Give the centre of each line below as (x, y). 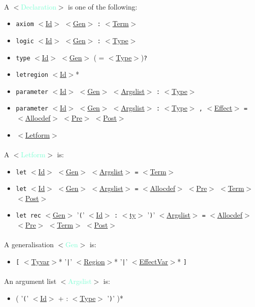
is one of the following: (102, 6)
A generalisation (29, 244)
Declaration (39, 6)
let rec (28, 216)
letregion (32, 75)
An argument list (30, 281)
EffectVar (154, 261)
